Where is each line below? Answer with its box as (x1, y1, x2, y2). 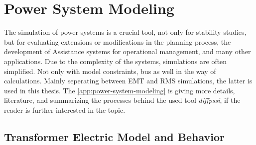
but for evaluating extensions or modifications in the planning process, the (4, 36, 231, 47)
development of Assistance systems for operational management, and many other (4, 46, 251, 57)
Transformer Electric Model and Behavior (4, 129, 225, 144)
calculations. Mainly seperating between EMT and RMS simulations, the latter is (4, 75, 253, 86)
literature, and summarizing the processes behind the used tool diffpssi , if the (4, 95, 241, 105)
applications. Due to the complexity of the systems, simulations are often (4, 56, 227, 66)
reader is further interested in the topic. (4, 104, 126, 115)
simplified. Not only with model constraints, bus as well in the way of (4, 66, 216, 76)
